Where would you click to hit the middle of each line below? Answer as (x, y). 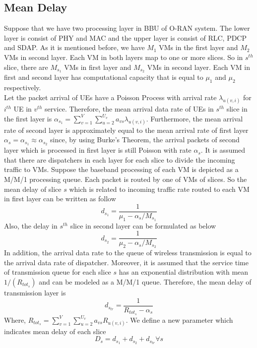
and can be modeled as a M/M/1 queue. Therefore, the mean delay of (145, 282)
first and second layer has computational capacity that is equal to (104, 77)
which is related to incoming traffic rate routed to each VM (159, 189)
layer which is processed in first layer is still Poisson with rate (98, 150)
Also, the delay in (31, 225)
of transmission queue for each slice (58, 272)
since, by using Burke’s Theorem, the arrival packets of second (145, 140)
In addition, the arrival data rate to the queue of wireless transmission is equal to (128, 253)
